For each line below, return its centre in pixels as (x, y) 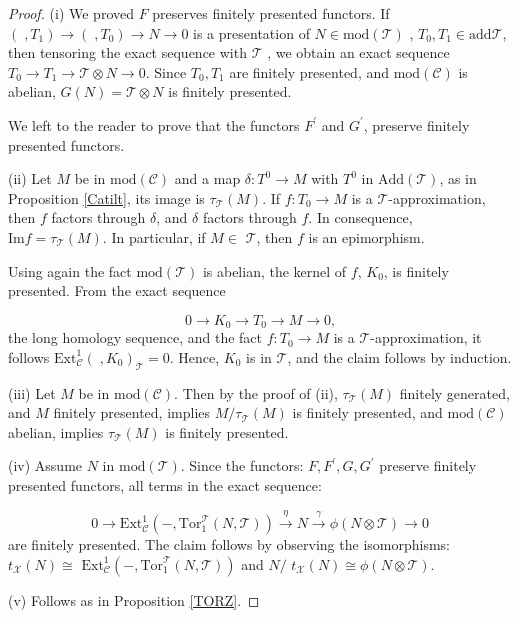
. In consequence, (360, 217)
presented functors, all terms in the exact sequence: (165, 484)
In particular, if (158, 236)
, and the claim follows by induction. (399, 356)
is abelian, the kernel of (274, 270)
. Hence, (194, 356)
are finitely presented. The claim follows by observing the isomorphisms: (229, 544)
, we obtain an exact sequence (358, 52)
